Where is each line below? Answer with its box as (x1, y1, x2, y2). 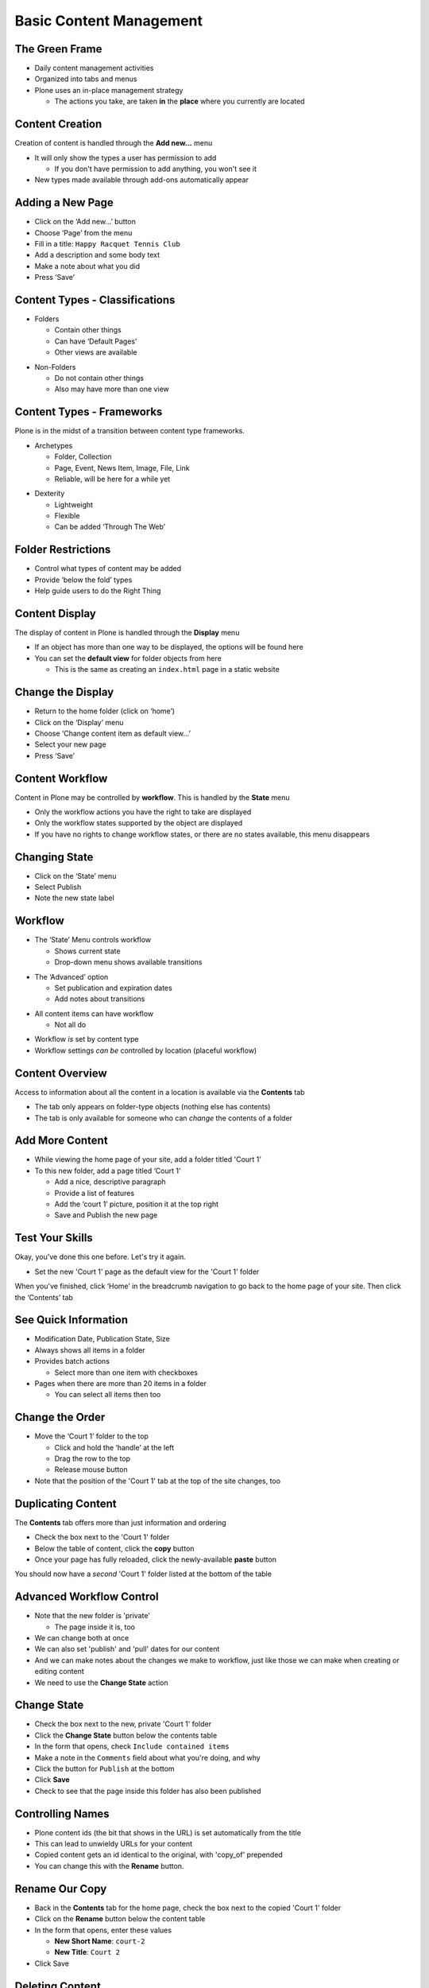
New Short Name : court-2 (54, 1936, 145, 1946)
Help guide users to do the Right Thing (34, 586, 161, 596)
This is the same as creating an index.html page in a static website (54, 665, 280, 674)
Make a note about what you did (34, 261, 141, 270)
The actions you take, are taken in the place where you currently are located (54, 96, 305, 107)
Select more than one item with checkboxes (54, 1368, 199, 1377)
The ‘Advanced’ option (34, 972, 109, 981)
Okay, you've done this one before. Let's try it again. (14, 1252, 187, 1262)
